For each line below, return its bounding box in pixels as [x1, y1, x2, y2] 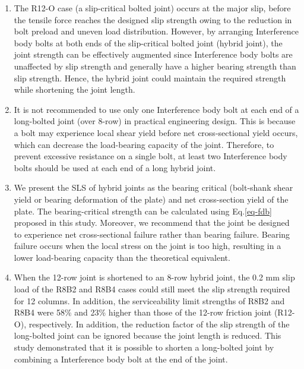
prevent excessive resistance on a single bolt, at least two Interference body [14, 150, 287, 162]
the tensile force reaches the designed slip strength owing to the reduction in [14, 13, 292, 26]
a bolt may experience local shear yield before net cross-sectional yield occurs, [14, 126, 298, 138]
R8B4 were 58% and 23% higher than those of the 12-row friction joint [14, 306, 272, 318]
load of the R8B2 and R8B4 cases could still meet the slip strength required [14, 283, 290, 295]
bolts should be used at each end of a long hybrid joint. [14, 161, 216, 174]
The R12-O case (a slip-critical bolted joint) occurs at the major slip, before [14, 2, 291, 14]
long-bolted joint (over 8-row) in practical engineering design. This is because [14, 115, 296, 127]
